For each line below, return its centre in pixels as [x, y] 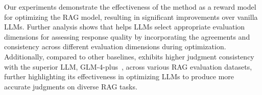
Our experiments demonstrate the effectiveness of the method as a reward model [130, 7]
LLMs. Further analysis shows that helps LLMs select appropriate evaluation [125, 27]
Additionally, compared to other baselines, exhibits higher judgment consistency [129, 56]
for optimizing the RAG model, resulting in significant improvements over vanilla [131, 17]
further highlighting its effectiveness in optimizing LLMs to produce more [119, 76]
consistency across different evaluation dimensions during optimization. [115, 46]
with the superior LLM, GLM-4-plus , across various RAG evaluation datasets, [128, 66]
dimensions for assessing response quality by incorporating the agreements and [127, 36]
